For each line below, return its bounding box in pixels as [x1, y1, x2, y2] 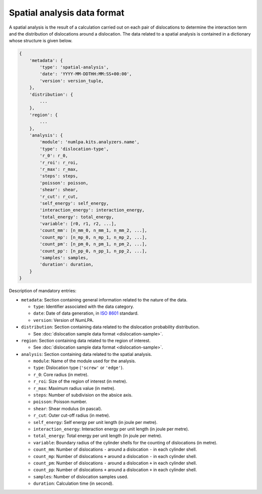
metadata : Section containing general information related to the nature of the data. [21, 297, 188, 302]
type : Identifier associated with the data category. [33, 303, 134, 309]
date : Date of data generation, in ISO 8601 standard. [33, 310, 139, 316]
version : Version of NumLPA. [33, 317, 94, 323]
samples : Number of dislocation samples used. [33, 474, 129, 479]
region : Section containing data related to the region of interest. [21, 337, 151, 343]
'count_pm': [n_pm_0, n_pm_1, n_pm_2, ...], [39, 241, 147, 247]
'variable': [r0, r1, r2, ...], [39, 221, 116, 227]
